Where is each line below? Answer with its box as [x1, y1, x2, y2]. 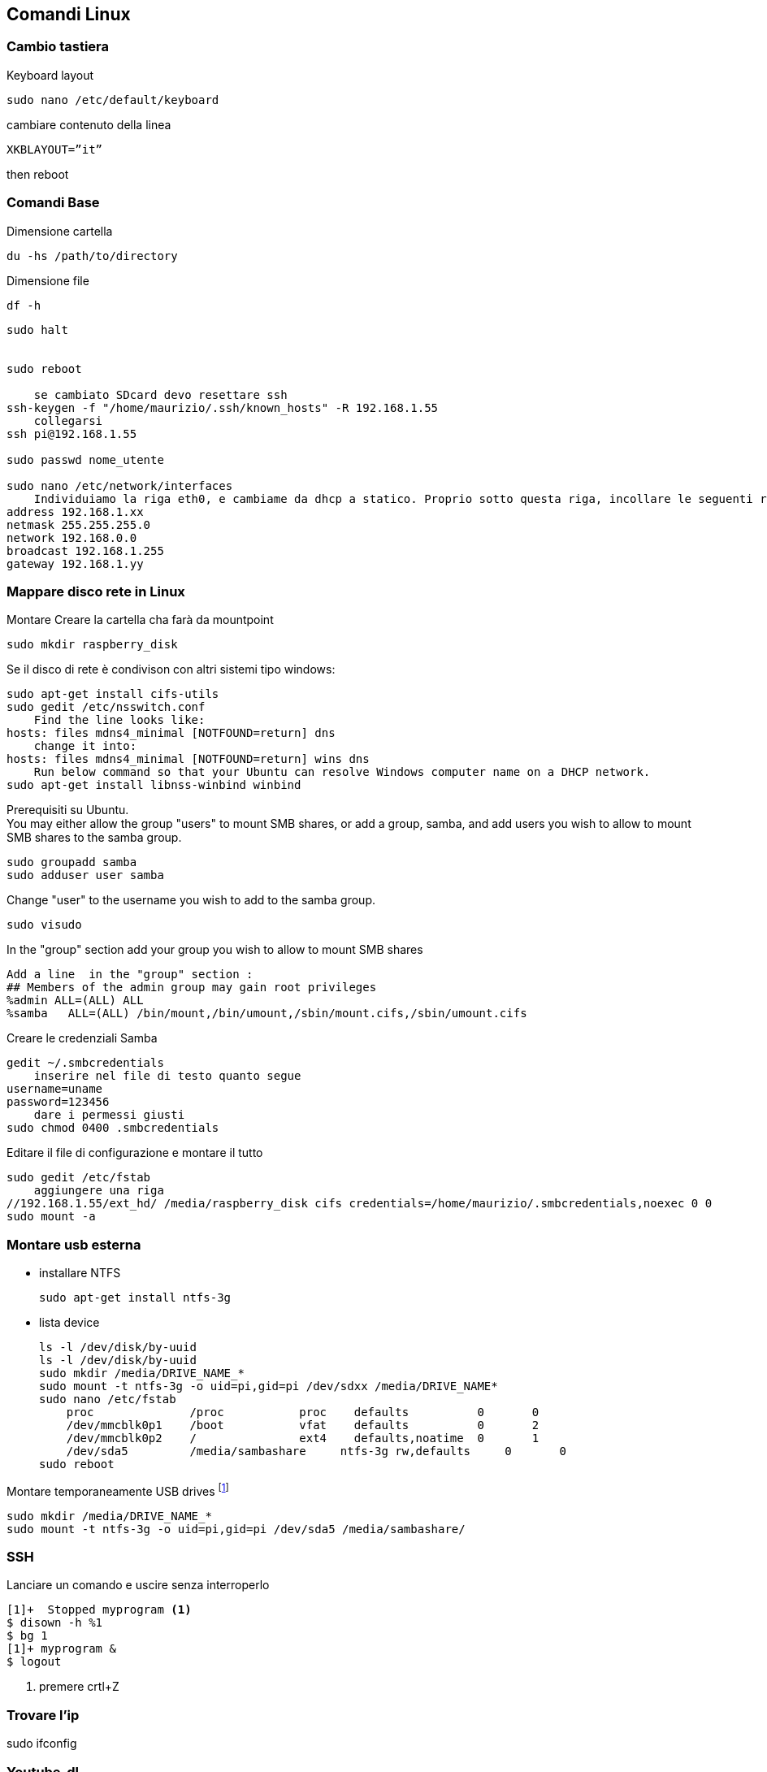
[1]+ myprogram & [6, 1642, 116, 1656]
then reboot [6, 167, 69, 181]
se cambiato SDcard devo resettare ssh [33, 388, 288, 401]
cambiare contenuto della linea [6, 117, 171, 132]
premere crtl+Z [39, 1679, 119, 1694]
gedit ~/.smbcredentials [6, 1056, 164, 1070]
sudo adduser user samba [6, 869, 164, 882]
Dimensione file [6, 273, 89, 288]
